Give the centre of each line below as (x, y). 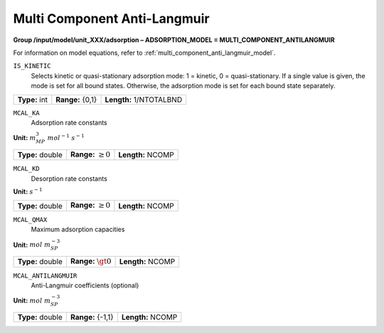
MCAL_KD (27, 169)
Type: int (33, 100)
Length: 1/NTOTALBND (144, 100)
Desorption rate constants (69, 179)
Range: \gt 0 (91, 261)
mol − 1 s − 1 (66, 137)
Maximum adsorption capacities (78, 229)
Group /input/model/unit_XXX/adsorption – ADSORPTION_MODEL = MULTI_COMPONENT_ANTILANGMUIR (174, 40)
